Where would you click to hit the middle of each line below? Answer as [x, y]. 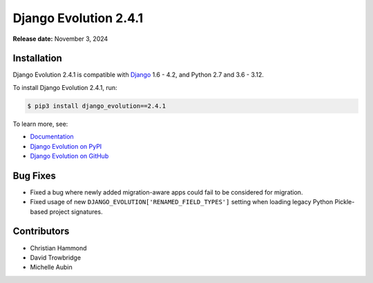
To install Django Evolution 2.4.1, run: [65, 87]
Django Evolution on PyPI [66, 146]
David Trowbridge [56, 257]
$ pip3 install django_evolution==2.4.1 [96, 106]
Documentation [52, 137]
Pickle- [345, 202]
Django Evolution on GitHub [69, 156]
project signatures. [76, 212]
